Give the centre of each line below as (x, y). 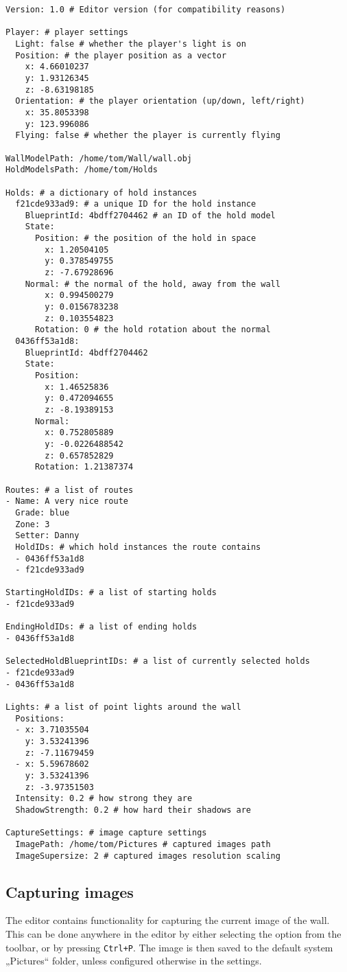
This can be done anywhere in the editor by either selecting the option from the (173, 934)
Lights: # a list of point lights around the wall (123, 707)
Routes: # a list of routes (70, 490)
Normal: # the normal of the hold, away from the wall (153, 284)
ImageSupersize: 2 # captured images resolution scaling (148, 856)
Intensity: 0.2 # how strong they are (104, 799)
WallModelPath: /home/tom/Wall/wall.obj (99, 158)
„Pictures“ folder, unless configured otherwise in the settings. (134, 961)
